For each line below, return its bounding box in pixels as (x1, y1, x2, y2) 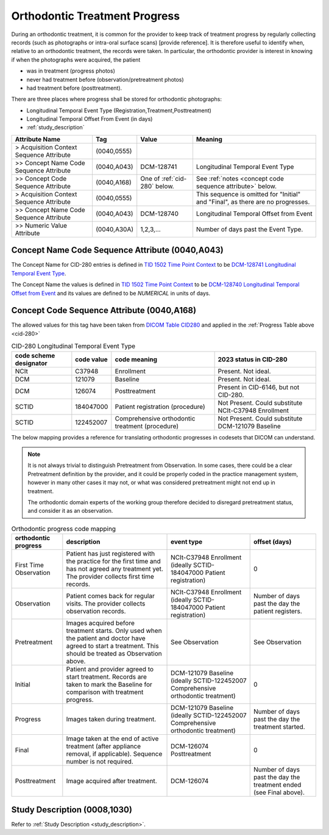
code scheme (15, 351, 55, 360)
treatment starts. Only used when (66, 626, 162, 635)
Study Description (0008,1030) (11, 804, 132, 815)
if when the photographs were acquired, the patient (11, 56, 141, 63)
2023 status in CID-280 (218, 355, 288, 363)
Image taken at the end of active (66, 734, 159, 743)
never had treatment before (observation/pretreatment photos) (26, 76, 184, 83)
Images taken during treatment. (66, 715, 157, 723)
